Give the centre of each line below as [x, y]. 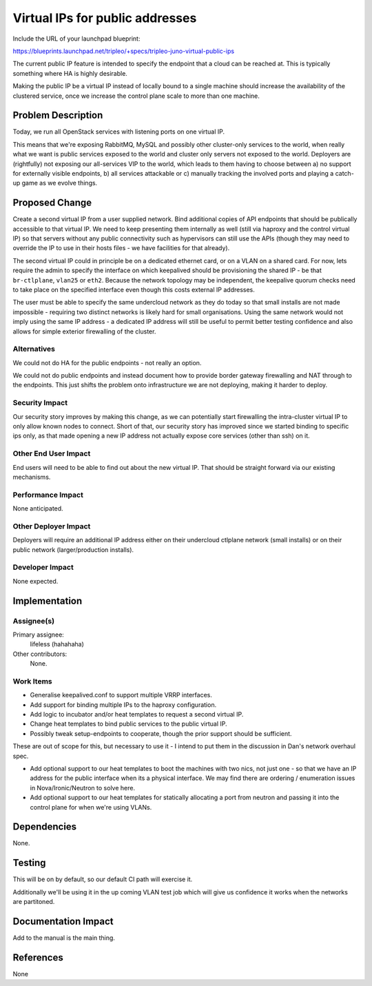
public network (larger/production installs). [73, 550]
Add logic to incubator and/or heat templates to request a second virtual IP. [137, 714]
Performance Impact [48, 495]
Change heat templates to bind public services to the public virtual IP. [128, 724]
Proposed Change [52, 203]
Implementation [48, 600]
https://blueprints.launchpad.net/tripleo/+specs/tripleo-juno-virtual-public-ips [123, 51]
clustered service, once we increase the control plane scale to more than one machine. [136, 96]
